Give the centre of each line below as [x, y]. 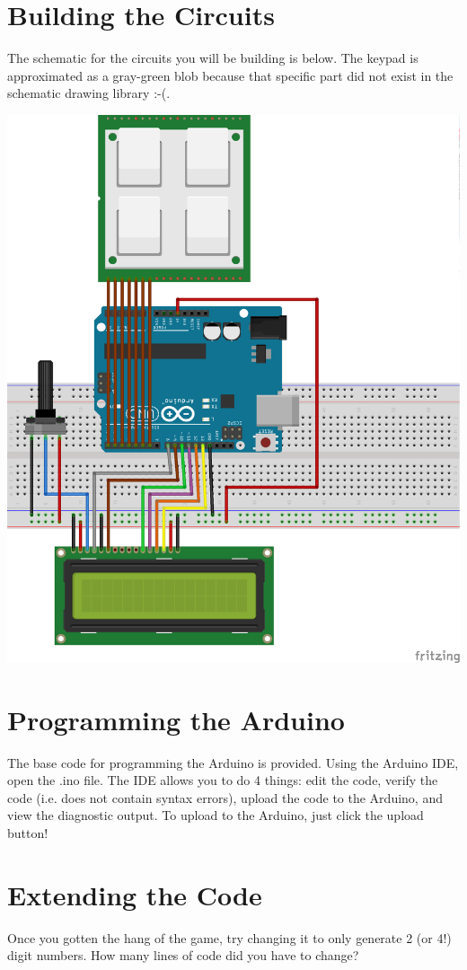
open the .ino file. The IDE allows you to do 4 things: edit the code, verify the [223, 780]
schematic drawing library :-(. [89, 93]
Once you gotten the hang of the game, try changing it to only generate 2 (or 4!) [229, 937]
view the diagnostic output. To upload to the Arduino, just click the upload [216, 815]
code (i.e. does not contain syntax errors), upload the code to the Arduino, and [225, 797]
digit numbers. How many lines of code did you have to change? [183, 955]
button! [28, 833]
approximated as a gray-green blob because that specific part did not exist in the [230, 75]
